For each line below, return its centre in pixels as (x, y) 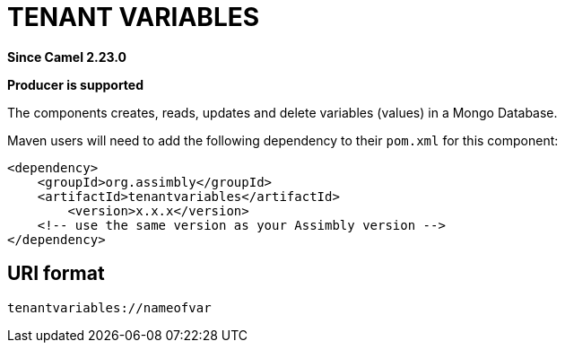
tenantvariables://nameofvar (109, 307)
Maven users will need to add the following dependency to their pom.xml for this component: (283, 140)
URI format (56, 274)
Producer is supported (76, 84)
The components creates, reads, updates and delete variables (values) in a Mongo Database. (282, 112)
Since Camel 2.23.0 (67, 57)
